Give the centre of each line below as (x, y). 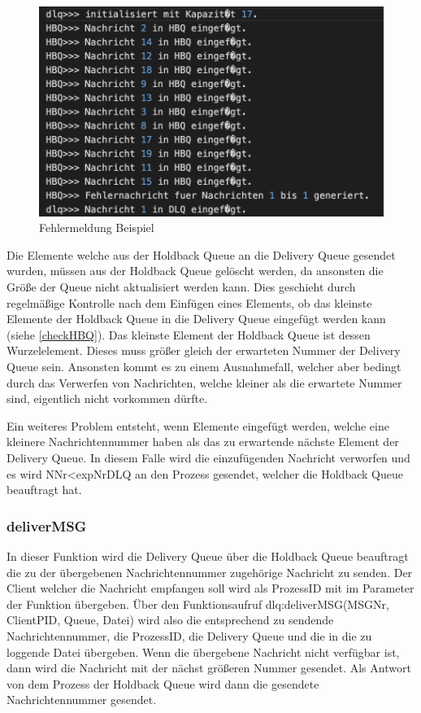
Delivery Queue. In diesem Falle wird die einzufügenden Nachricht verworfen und (208, 457)
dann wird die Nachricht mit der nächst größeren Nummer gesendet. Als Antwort (209, 668)
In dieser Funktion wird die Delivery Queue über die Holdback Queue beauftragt (208, 556)
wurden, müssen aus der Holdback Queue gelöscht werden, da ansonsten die (195, 271)
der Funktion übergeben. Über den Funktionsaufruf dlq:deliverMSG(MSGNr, (198, 604)
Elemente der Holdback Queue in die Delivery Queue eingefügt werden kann (196, 319)
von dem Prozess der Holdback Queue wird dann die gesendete (163, 683)
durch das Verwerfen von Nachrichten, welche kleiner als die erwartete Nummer (204, 382)
